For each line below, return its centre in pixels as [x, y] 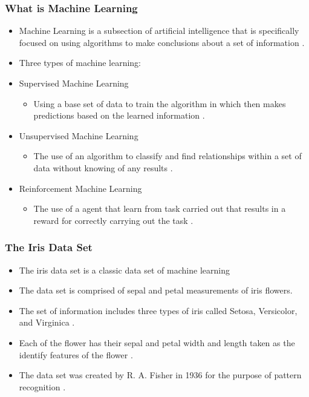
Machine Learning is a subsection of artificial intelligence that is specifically [159, 31]
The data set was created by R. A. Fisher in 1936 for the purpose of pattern [160, 375]
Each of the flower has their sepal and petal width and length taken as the [157, 342]
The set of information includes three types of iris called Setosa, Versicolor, [158, 310]
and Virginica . [47, 322]
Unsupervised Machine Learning [79, 135]
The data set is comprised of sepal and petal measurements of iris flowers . [156, 290]
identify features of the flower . [76, 354]
